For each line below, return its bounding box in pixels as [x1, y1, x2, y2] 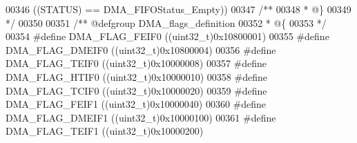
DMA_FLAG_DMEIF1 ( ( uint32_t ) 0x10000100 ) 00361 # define [6, 110, 276, 124]
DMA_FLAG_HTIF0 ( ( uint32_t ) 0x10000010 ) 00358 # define [6, 69, 267, 84]
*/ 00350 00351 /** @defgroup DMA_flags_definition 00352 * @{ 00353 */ [6, 15, 327, 30]
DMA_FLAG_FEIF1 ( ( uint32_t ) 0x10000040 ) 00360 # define [6, 97, 267, 111]
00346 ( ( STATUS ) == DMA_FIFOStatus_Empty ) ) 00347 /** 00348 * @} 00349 [6, 2, 351, 16]
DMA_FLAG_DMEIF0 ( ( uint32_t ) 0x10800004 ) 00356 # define [6, 42, 276, 57]
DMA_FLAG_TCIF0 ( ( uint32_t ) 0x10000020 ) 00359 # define [6, 83, 267, 97]
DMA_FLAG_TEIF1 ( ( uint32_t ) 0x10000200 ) [6, 124, 204, 138]
